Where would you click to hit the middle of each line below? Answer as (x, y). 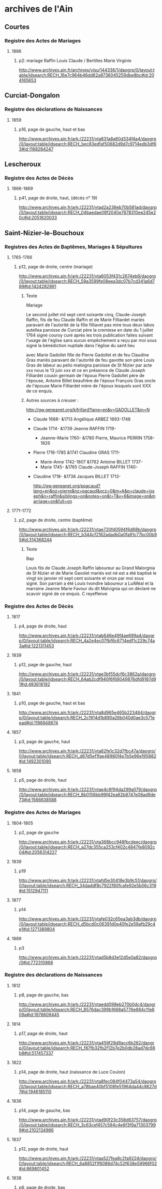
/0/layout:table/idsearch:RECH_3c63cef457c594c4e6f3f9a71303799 (87, 1125)
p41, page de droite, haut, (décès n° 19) (58, 198)
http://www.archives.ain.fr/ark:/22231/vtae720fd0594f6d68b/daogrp (88, 529)
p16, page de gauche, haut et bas (52, 129)
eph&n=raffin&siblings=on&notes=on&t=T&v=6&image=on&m (94, 496)
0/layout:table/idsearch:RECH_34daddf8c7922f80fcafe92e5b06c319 (88, 885)
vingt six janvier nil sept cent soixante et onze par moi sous (85, 578)
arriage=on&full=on (53, 501)
